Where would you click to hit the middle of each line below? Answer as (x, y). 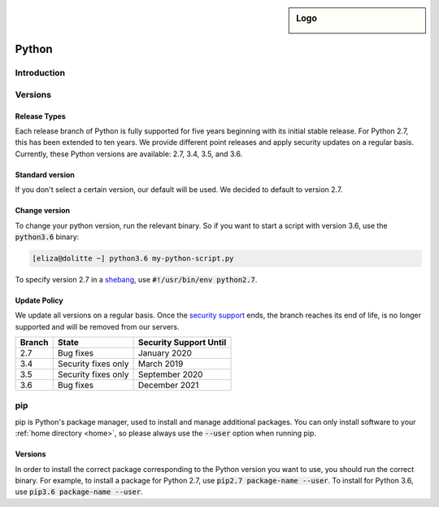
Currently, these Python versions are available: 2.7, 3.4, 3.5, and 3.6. (129, 154)
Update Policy (39, 300)
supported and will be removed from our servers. (97, 326)
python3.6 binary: (47, 237)
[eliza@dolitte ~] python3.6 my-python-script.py (133, 258)
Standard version (45, 174)
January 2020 (165, 353)
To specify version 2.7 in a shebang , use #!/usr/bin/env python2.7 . (136, 279)
